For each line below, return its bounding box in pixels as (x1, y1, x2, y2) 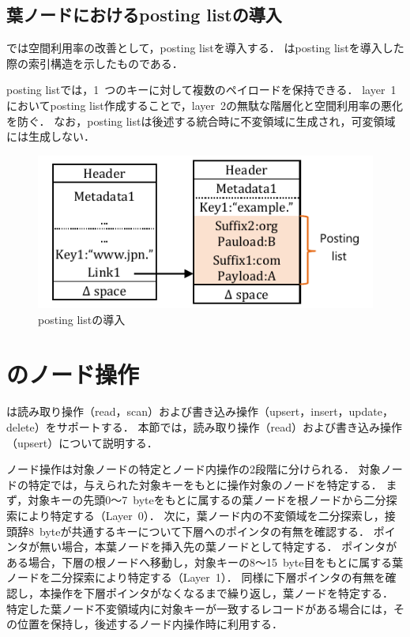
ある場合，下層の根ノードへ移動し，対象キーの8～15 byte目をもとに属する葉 (6, 553, 404, 570)
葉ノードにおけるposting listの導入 (6, 2, 282, 27)
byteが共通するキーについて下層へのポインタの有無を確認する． (39, 522, 371, 539)
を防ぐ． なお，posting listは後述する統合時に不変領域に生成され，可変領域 (6, 112, 396, 129)
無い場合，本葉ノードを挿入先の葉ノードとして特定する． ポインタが (39, 538, 397, 555)
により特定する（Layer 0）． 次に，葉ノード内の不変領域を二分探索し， (17, 507, 385, 524)
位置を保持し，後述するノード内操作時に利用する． (17, 616, 283, 632)
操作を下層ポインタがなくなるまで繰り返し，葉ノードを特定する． (50, 584, 393, 601)
